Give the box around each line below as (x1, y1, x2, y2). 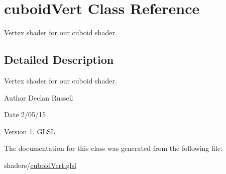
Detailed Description (4, 52, 114, 67)
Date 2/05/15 (4, 109, 46, 120)
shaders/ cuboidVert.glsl (4, 159, 76, 170)
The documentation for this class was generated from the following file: (4, 143, 222, 153)
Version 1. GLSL (4, 126, 55, 136)
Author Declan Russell (4, 92, 73, 103)
